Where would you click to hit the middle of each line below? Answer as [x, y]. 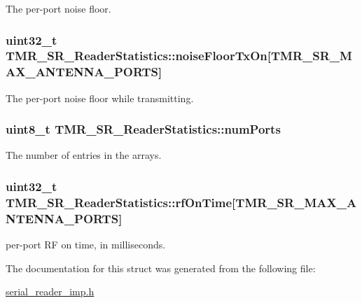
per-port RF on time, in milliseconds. [86, 245]
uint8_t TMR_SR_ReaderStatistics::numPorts [143, 129]
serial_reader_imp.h [50, 291]
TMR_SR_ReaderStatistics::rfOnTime [119, 202]
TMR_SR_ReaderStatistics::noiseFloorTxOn [137, 56]
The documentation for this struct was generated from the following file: [161, 268]
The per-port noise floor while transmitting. [100, 98]
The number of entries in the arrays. [84, 155]
